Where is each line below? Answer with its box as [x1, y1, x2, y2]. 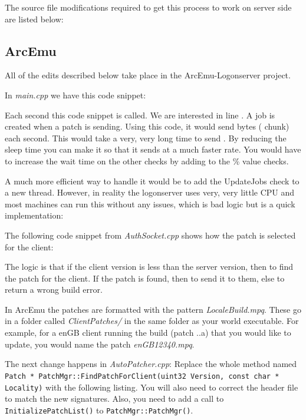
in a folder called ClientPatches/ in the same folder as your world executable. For [5, 315, 299, 327]
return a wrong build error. [5, 283, 103, 296]
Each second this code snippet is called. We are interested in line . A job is [5, 108, 275, 121]
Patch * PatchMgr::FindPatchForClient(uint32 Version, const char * [5, 372, 279, 381]
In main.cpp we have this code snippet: [5, 88, 146, 101]
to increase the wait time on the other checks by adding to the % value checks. [5, 154, 289, 167]
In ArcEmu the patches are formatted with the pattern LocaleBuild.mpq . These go [5, 303, 301, 315]
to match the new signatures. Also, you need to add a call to [5, 392, 224, 405]
